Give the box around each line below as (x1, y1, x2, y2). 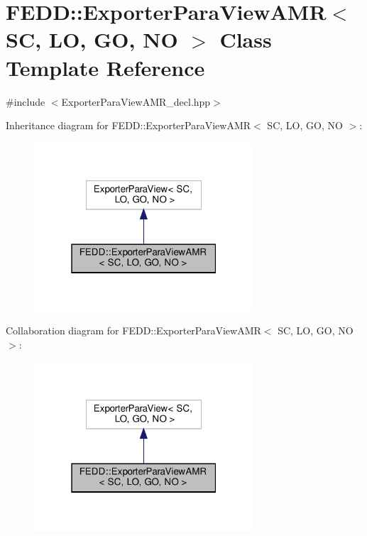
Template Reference (6, 53, 205, 82)
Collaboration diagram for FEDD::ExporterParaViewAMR (6, 323, 261, 338)
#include (6, 94, 45, 109)
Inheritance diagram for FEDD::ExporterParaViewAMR (6, 118, 251, 133)
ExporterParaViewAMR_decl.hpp (61, 94, 211, 109)
